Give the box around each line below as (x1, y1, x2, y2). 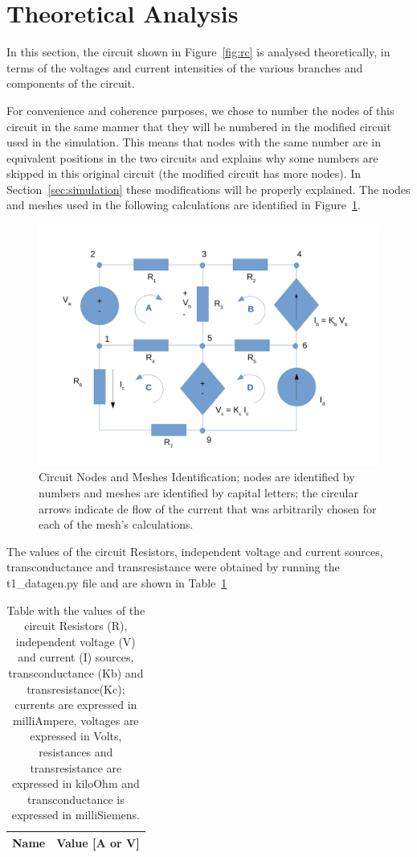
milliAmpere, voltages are (13, 711, 139, 728)
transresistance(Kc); (27, 680, 125, 697)
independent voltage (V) (15, 632, 136, 649)
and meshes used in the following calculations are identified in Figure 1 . (6, 196, 361, 213)
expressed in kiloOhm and (11, 775, 140, 792)
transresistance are (30, 759, 122, 776)
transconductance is (27, 790, 125, 807)
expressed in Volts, (30, 727, 122, 744)
